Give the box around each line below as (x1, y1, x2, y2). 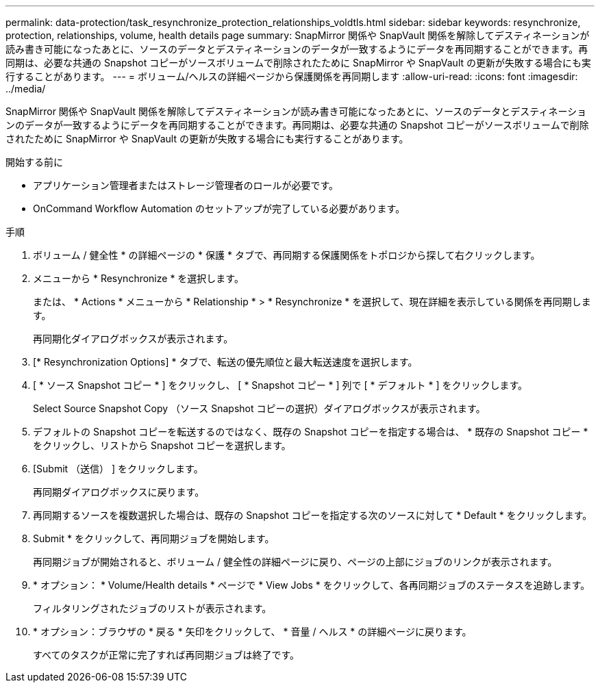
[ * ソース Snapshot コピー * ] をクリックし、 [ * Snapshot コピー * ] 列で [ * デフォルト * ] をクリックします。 (33, 379, 528, 391)
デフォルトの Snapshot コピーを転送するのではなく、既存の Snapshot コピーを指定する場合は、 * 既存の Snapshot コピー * (33, 426, 588, 437)
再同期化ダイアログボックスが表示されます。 (33, 333, 234, 344)
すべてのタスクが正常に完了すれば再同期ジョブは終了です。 (33, 649, 300, 661)
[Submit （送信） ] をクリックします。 (33, 463, 203, 474)
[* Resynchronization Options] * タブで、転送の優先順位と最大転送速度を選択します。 (33, 356, 418, 368)
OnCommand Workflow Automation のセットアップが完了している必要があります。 (33, 203, 405, 214)
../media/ (5, 83, 46, 94)
